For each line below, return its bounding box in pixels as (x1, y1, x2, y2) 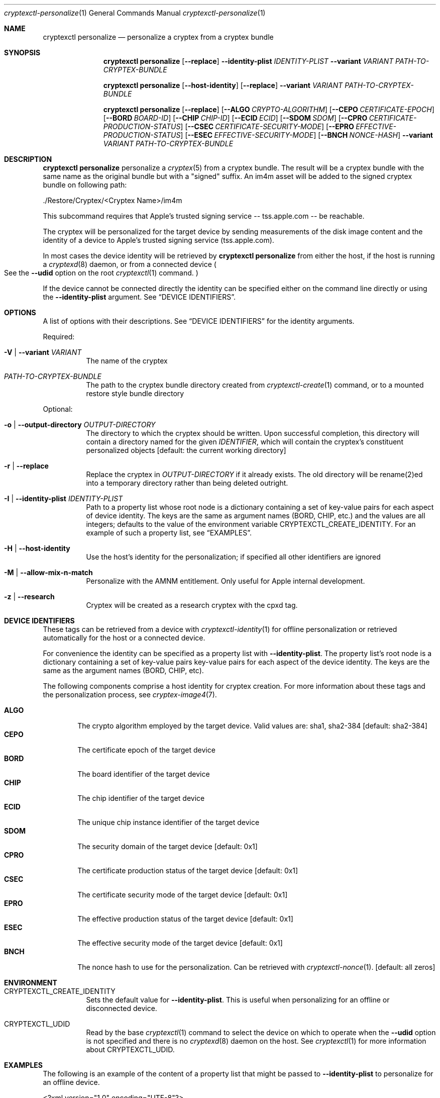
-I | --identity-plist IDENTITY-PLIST (4, 494, 123, 503)
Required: (43, 332, 75, 341)
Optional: (43, 405, 73, 413)
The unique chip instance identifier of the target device (77, 818, 260, 827)
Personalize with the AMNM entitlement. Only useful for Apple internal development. (86, 577, 365, 585)
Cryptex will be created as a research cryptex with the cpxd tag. (86, 601, 298, 609)
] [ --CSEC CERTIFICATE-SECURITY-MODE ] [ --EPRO (180, 122, 354, 131)
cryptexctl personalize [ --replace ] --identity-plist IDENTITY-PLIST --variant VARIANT (103, 57, 394, 65)
